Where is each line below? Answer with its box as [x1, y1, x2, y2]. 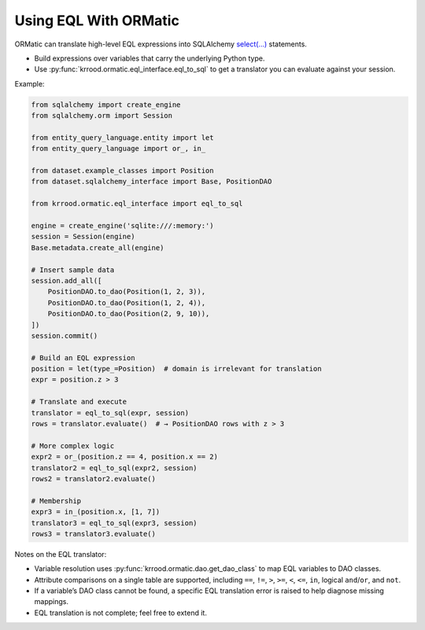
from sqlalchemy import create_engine [31, 100, 181, 109]
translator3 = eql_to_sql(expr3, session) [31, 518, 198, 527]
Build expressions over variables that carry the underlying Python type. [34, 53, 265, 63]
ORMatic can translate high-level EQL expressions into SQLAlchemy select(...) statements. [14, 39, 307, 49]
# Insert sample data [31, 265, 115, 274]
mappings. [34, 597, 68, 606]
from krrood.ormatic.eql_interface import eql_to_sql [31, 199, 243, 208]
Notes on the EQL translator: [14, 549, 107, 558]
